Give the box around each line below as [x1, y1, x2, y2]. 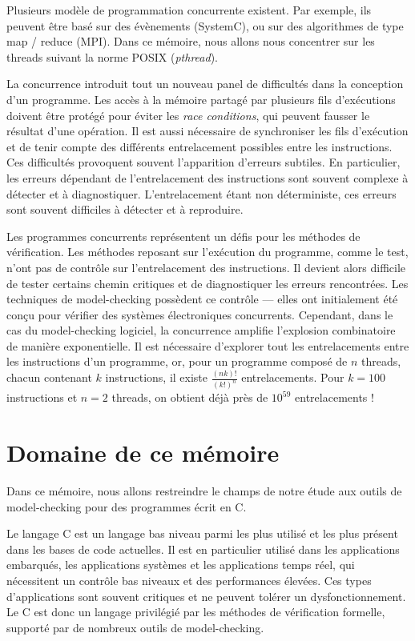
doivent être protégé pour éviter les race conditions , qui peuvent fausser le [6, 106, 370, 123]
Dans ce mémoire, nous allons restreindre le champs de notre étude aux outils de [6, 482, 402, 499]
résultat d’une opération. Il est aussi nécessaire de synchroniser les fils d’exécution [6, 122, 409, 139]
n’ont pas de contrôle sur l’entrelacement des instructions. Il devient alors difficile [6, 258, 406, 275]
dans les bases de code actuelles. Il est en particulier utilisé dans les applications [6, 540, 400, 557]
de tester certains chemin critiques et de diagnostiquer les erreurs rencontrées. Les [6, 274, 409, 291]
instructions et [6, 389, 78, 406]
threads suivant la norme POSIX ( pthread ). [6, 48, 218, 65]
